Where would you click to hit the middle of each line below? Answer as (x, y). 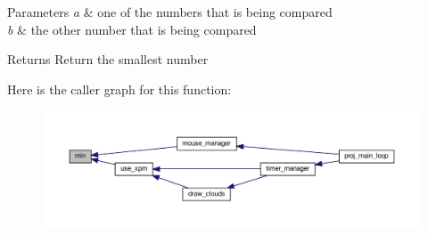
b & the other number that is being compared (132, 29)
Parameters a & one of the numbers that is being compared (170, 12)
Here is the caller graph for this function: (119, 89)
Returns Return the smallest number (108, 59)
